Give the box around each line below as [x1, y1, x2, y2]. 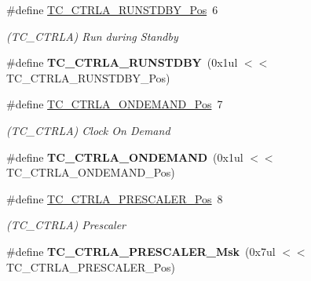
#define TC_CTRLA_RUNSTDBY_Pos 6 [6, 2, 218, 17]
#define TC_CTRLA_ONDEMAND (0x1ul [6, 148, 243, 165]
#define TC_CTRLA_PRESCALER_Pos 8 [6, 190, 223, 206]
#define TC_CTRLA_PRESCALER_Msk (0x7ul [6, 243, 276, 259]
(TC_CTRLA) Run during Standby [6, 27, 178, 44]
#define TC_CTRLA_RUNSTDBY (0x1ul [6, 54, 238, 71]
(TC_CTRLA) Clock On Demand [6, 122, 170, 138]
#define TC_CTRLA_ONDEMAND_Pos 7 [6, 96, 223, 112]
